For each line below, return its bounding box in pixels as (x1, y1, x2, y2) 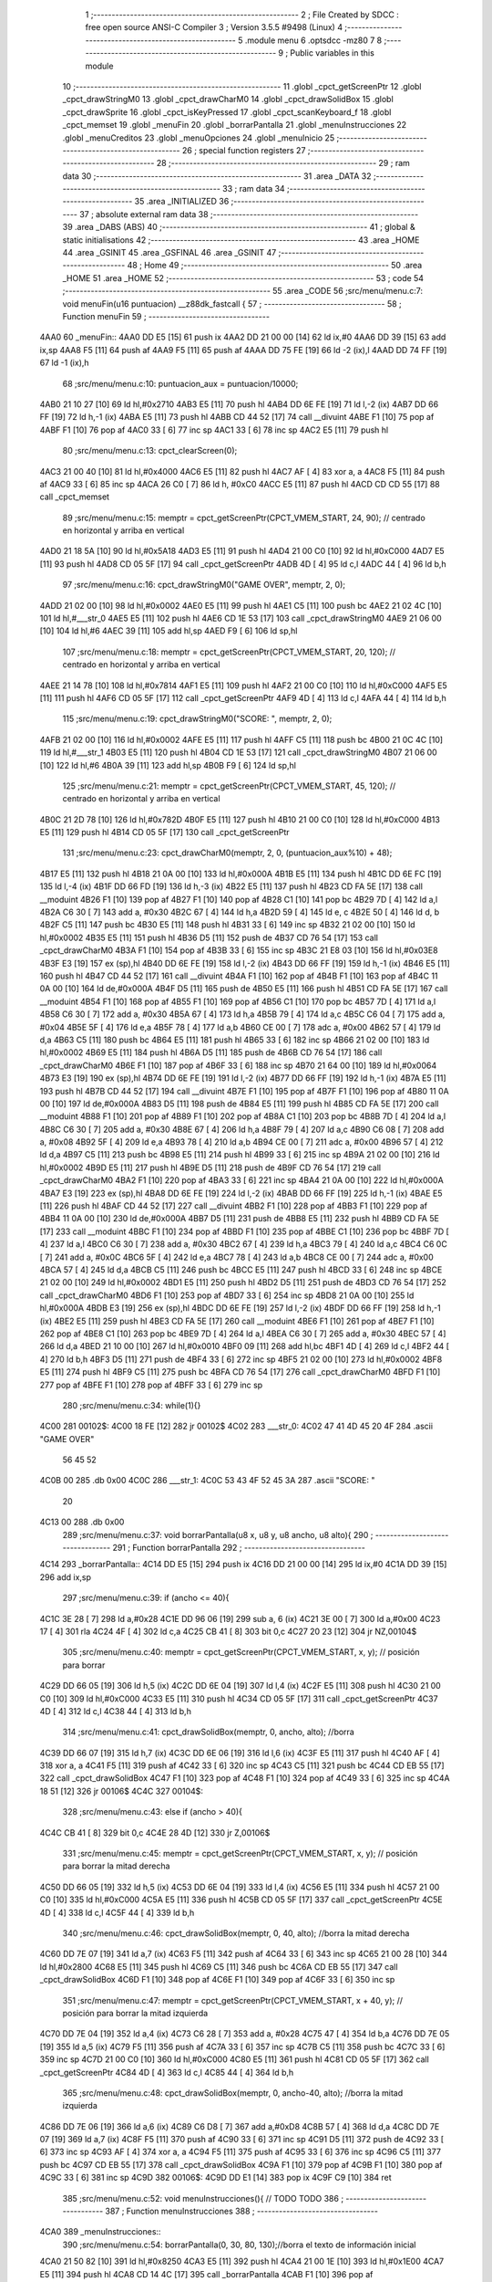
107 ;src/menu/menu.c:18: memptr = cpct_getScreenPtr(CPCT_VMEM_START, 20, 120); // (62, 646, 396, 657)
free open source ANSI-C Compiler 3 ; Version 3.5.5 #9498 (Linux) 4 (85, 22, 343, 33)
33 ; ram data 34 (221, 183, 286, 194)
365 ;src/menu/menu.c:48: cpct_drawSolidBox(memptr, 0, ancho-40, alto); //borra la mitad (62, 2087, 404, 2099)
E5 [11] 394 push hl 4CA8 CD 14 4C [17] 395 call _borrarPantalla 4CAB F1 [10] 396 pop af (39, 2268, 374, 2279)
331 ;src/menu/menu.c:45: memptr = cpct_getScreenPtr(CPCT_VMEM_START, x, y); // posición (62, 1848, 418, 1859)
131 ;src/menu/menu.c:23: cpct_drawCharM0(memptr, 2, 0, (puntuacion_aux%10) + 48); (62, 847, 393, 858)
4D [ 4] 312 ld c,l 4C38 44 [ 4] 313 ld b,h (39, 1705, 191, 1716)
